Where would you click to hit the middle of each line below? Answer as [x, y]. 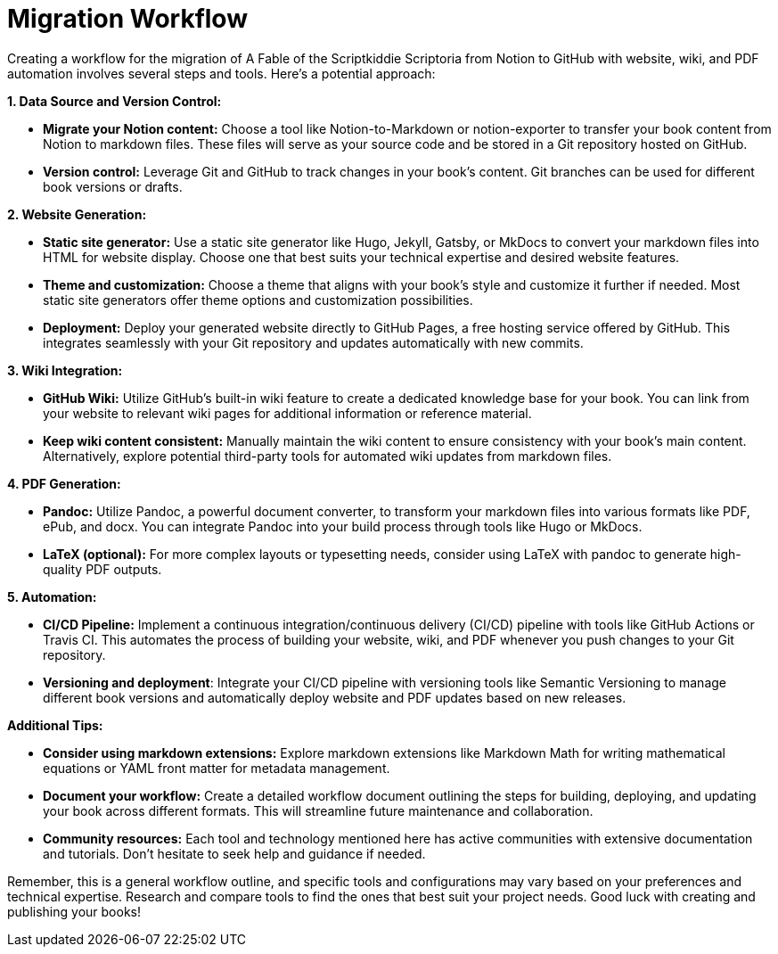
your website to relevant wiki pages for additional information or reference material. [287, 413]
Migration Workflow [127, 19]
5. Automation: [52, 596]
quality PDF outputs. [102, 569]
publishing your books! [74, 911]
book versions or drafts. [113, 186]
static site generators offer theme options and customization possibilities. [258, 300]
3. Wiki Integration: [65, 370]
